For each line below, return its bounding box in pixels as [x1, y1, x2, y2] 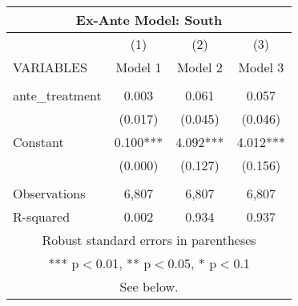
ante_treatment [13, 86, 102, 104]
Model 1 [115, 58, 162, 76]
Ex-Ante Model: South [75, 10, 223, 29]
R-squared [13, 207, 70, 226]
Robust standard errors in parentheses [42, 231, 256, 249]
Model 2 [176, 58, 223, 76]
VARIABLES [13, 58, 87, 76]
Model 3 [238, 58, 284, 76]
